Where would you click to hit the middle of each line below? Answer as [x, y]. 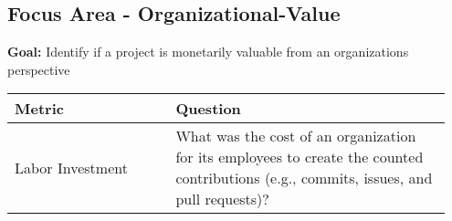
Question [208, 109]
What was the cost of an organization [296, 136]
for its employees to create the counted [300, 157]
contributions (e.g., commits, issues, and [304, 178]
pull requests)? [222, 199]
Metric [39, 109]
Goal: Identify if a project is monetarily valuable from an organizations [208, 52]
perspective [39, 69]
